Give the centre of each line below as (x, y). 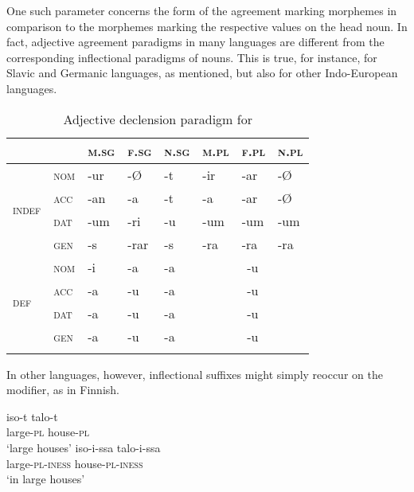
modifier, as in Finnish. (63, 390)
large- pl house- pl (48, 432)
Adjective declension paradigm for (158, 119)
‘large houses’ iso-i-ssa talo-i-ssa (84, 447)
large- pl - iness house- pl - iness (75, 463)
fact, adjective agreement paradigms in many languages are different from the (195, 42)
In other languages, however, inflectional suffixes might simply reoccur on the (195, 374)
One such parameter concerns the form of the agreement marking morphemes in (202, 10)
